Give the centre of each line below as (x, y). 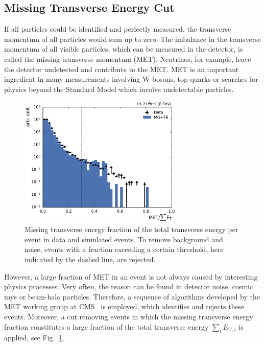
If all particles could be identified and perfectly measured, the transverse (118, 29)
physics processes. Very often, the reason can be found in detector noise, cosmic (129, 286)
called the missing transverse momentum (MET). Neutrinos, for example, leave (128, 59)
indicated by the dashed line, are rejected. (90, 259)
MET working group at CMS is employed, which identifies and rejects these (124, 306)
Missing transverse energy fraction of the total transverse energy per (131, 229)
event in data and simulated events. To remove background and (124, 239)
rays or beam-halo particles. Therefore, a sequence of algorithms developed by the (132, 296)
